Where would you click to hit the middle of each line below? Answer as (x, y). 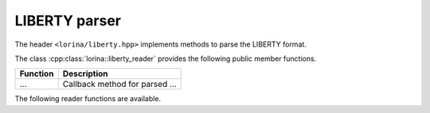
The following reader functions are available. (88, 99)
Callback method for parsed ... (119, 85)
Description (85, 73)
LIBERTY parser (68, 21)
